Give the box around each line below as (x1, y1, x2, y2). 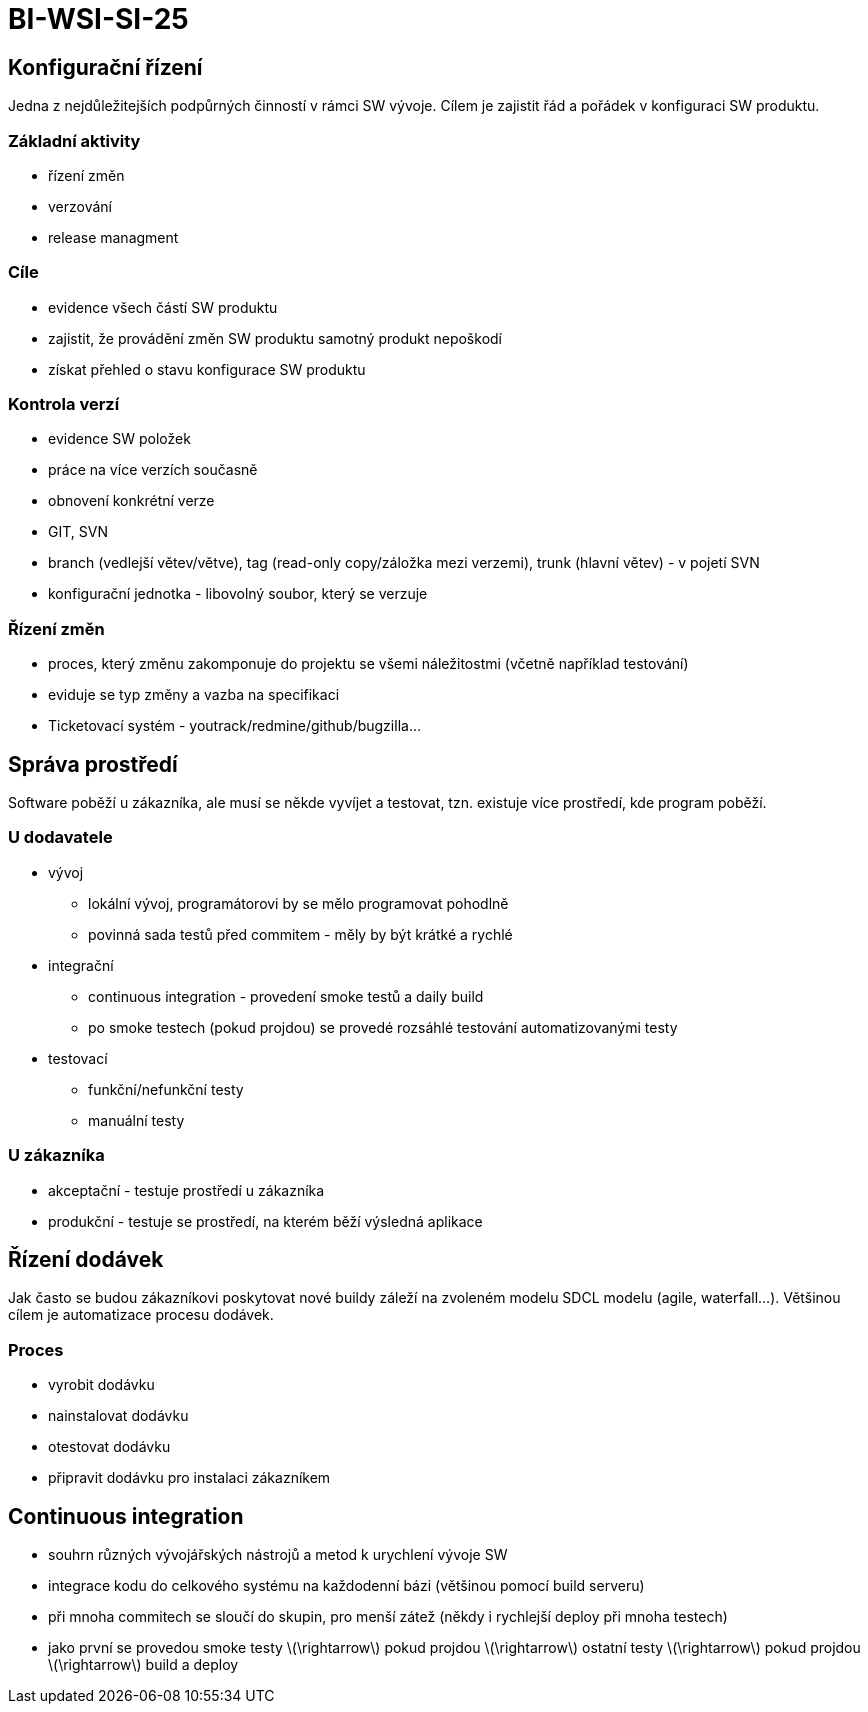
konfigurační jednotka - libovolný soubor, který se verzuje (48, 585, 428, 603)
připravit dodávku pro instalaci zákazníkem (48, 1469, 331, 1487)
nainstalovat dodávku (48, 1407, 189, 1425)
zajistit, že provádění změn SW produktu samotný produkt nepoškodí (48, 329, 502, 347)
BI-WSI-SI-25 (8, 2, 189, 36)
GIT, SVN (48, 523, 108, 541)
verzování (48, 197, 112, 215)
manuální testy (88, 1111, 185, 1129)
